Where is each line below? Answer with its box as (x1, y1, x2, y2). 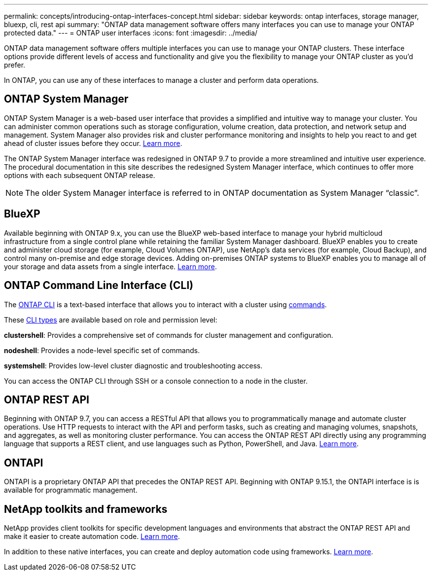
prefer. (4, 61, 26, 69)
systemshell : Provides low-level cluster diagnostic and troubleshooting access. (4, 361, 263, 370)
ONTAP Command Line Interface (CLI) (4, 279, 193, 292)
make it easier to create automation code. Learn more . (4, 532, 180, 541)
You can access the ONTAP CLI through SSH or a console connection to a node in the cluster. (4, 376, 308, 385)
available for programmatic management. (4, 486, 138, 495)
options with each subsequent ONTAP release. (4, 171, 155, 180)
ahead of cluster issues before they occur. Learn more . (4, 139, 182, 147)
